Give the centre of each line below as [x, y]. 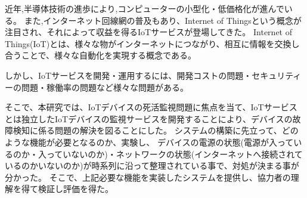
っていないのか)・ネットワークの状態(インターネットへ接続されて [174, 154]
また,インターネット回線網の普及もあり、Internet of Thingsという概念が [163, 20]
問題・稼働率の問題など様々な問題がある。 [105, 87]
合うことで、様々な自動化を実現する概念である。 [100, 55]
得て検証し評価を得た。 [67, 189]
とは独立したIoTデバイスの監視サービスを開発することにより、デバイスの [149, 118]
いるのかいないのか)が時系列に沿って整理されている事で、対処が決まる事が [152, 165]
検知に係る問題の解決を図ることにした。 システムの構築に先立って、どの [156, 130]
